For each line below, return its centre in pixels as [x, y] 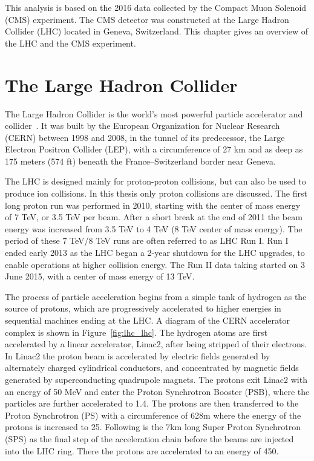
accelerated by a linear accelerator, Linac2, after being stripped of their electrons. [156, 344]
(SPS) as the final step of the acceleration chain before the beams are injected [149, 438]
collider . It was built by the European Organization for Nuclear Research [142, 126]
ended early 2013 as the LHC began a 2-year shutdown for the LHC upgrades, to [155, 253]
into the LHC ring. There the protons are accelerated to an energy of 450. [142, 450]
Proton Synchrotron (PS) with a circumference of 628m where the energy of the [153, 415]
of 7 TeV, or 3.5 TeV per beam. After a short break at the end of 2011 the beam [154, 217]
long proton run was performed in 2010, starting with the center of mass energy [153, 205]
